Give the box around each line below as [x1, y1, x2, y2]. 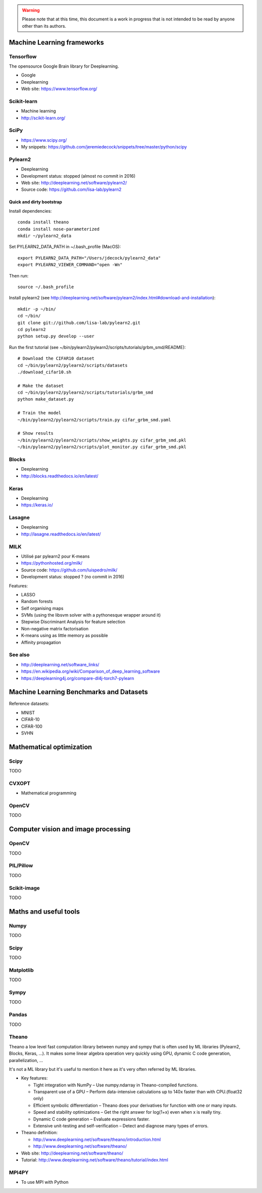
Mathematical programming [21, 790, 77, 796]
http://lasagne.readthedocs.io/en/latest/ [21, 531, 101, 537]
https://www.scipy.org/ [21, 137, 67, 143]
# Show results [17, 431, 54, 436]
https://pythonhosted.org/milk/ [21, 560, 82, 566]
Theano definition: [21, 1130, 58, 1136]
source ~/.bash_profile [17, 284, 74, 290]
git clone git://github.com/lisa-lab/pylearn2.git [17, 320, 141, 326]
